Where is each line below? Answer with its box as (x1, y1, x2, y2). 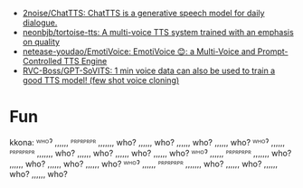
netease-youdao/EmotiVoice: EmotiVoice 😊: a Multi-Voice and (22, 46, 256, 57)
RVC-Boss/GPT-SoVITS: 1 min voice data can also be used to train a (22, 65, 276, 76)
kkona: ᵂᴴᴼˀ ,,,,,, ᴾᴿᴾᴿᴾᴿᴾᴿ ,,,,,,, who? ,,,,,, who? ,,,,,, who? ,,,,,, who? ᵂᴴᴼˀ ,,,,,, (9, 136, 286, 147)
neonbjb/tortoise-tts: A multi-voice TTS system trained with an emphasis (22, 27, 294, 37)
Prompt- (257, 46, 289, 57)
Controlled (22, 56, 62, 66)
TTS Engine (63, 56, 108, 66)
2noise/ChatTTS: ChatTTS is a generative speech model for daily (22, 8, 265, 18)
